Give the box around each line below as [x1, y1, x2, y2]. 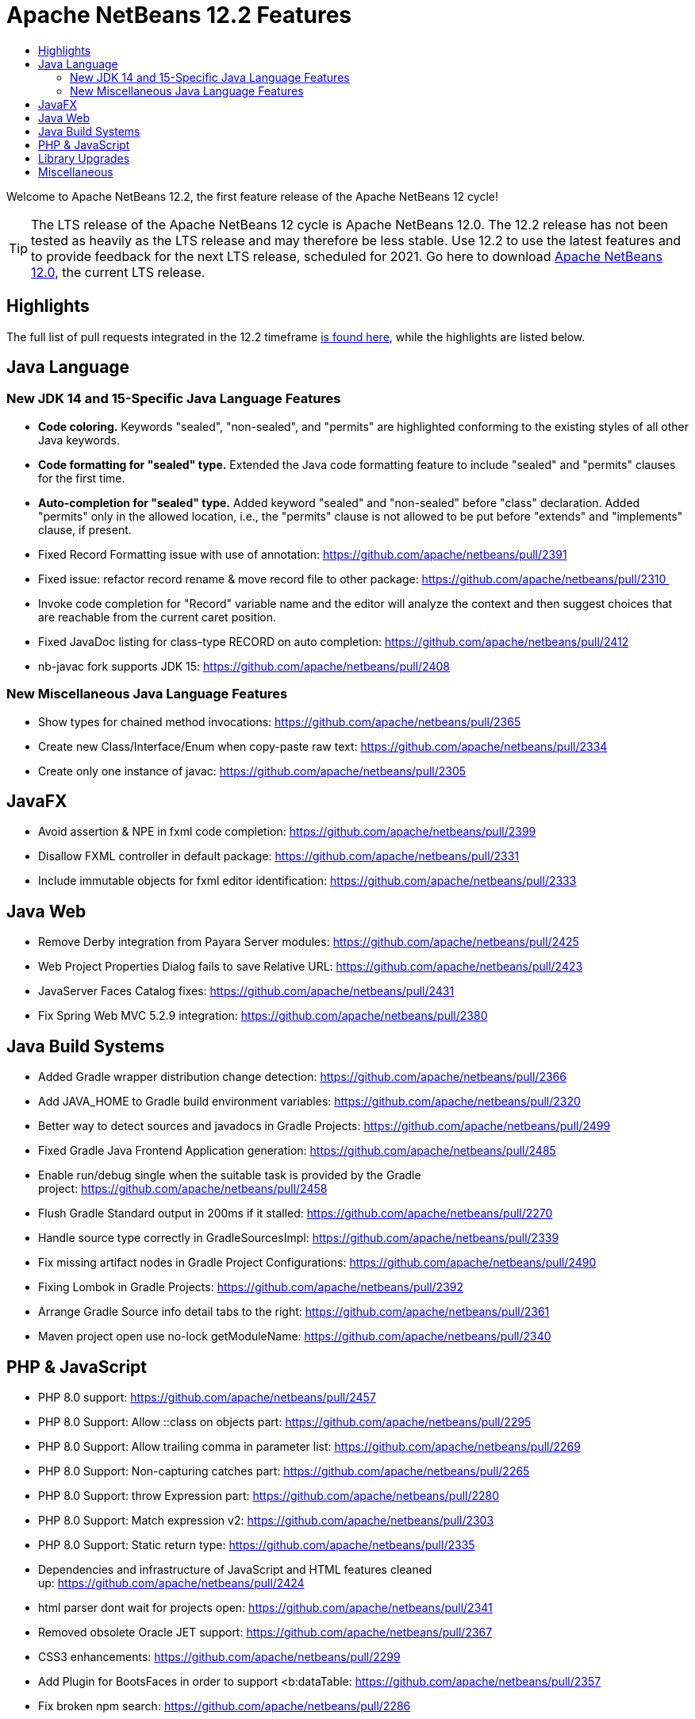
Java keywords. [38, 433, 121, 447]
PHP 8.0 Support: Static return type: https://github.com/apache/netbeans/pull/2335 [38, 1537, 475, 1552]
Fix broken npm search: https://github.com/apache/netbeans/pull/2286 [38, 1698, 411, 1713]
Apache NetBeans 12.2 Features [6, 2, 352, 29]
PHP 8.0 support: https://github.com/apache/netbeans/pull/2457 [38, 1390, 376, 1404]
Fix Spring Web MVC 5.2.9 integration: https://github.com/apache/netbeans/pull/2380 [38, 1009, 488, 1023]
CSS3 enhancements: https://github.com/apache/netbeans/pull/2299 [38, 1649, 401, 1663]
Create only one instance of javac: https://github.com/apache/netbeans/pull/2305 [38, 763, 467, 778]
